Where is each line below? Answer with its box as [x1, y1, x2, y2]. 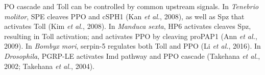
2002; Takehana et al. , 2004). [4, 60, 94, 71]
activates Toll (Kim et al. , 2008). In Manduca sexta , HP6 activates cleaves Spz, [4, 21, 251, 31]
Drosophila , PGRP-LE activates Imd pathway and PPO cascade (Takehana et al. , [4, 50, 260, 61]
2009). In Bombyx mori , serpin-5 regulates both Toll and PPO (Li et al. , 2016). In [4, 41, 261, 51]
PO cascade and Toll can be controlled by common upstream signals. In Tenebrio [4, 1, 259, 11]
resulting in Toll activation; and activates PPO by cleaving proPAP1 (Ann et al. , [4, 30, 257, 41]
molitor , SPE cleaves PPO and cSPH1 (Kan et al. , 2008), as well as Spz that [4, 11, 245, 21]
